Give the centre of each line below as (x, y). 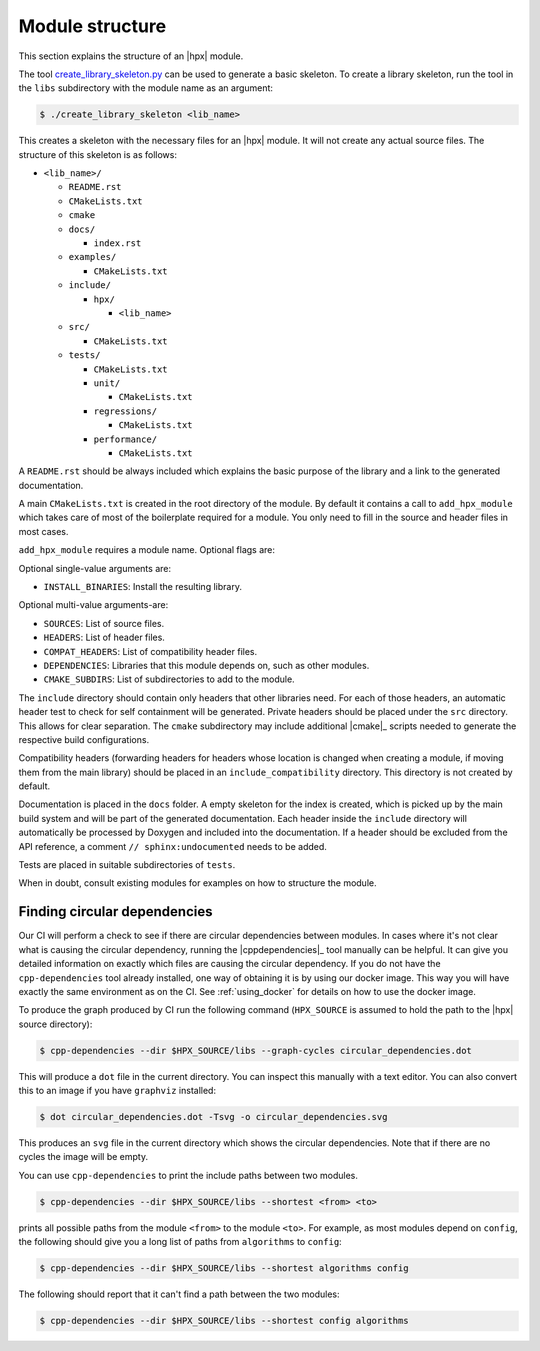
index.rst (117, 243)
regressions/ (125, 411)
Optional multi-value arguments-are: (93, 605)
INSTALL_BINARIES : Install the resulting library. (142, 587)
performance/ (125, 439)
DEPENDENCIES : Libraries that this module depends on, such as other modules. (206, 665)
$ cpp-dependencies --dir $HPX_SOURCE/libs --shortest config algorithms (224, 1321)
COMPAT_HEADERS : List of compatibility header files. (150, 651)
